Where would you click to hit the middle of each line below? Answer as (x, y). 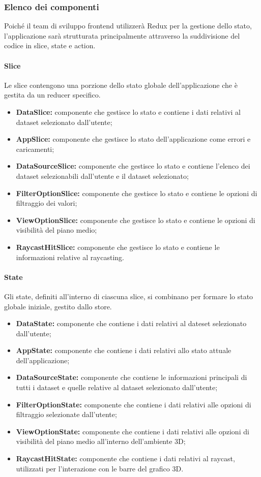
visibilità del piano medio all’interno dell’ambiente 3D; (101, 441)
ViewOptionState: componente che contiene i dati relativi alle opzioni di (133, 431)
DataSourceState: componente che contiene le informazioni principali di (132, 377)
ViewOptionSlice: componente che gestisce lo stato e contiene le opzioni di (136, 220)
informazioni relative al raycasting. (70, 257)
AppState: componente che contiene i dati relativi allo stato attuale (124, 350)
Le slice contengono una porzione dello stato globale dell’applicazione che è (121, 85)
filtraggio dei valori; (47, 203)
